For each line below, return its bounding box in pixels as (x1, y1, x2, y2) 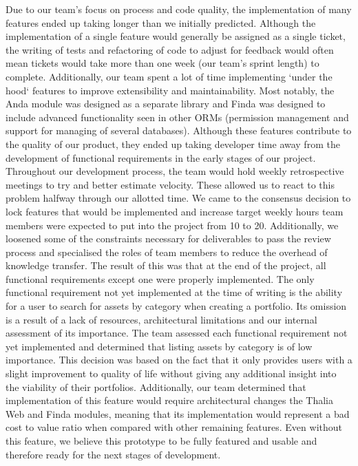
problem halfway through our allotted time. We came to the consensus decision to (6, 191, 351, 205)
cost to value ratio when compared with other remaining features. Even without (6, 420, 342, 434)
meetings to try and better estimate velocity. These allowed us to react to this (6, 177, 335, 191)
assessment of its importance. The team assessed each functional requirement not (6, 326, 348, 340)
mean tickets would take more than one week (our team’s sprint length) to (6, 56, 319, 70)
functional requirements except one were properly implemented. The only (6, 271, 315, 286)
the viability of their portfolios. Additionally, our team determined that (6, 379, 306, 394)
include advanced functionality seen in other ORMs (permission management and (6, 109, 349, 124)
